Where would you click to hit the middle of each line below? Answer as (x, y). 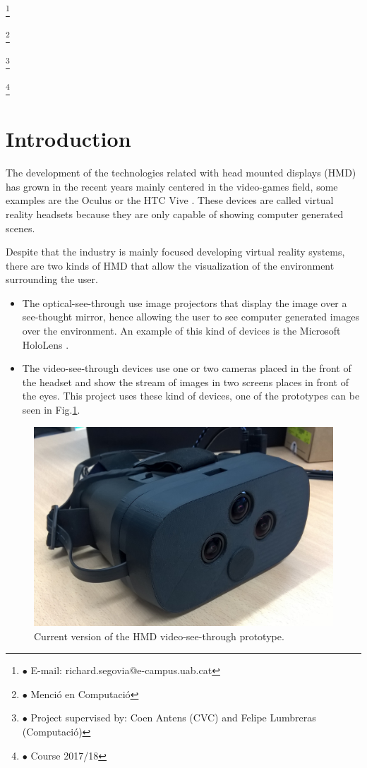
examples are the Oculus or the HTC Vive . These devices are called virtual (170, 200)
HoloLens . (46, 344)
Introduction (68, 139)
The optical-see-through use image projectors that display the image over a (185, 302)
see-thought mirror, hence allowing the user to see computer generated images (191, 317)
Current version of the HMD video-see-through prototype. (159, 636)
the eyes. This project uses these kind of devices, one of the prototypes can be (191, 396)
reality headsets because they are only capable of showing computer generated (175, 214)
